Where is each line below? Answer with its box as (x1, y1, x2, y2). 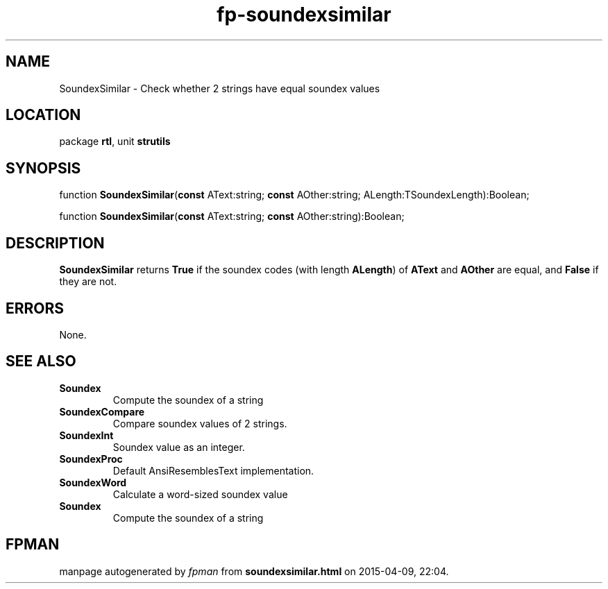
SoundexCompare (59, 405, 145, 418)
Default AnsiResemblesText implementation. (112, 464, 314, 477)
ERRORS (6, 299, 65, 317)
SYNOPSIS (6, 159, 81, 177)
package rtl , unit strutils (59, 135, 171, 148)
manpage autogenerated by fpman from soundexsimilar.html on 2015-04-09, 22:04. (59, 565, 449, 577)
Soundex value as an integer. (112, 441, 245, 453)
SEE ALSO (6, 352, 76, 370)
